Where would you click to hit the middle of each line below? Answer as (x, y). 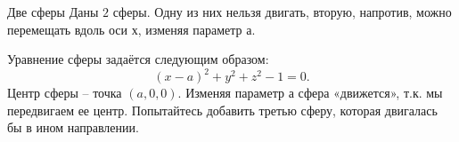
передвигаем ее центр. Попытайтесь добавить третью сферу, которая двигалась (222, 110)
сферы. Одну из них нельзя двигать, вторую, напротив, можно (282, 12)
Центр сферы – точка (65, 93)
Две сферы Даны (53, 12)
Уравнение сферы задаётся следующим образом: (138, 59)
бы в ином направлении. (73, 127)
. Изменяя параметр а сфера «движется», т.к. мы (310, 93)
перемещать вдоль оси (68, 29)
